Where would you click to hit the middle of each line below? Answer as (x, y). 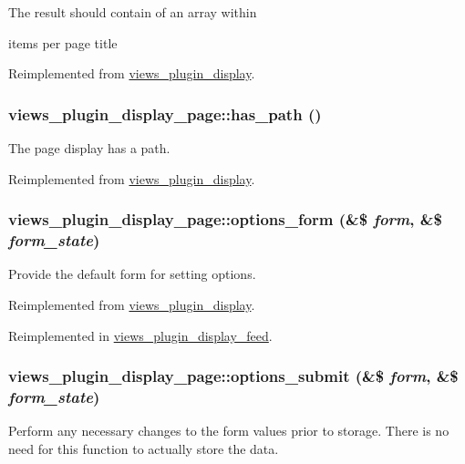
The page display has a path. (89, 148)
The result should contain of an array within (133, 12)
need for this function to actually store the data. (144, 448)
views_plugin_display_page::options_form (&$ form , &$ (225, 219)
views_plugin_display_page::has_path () (165, 113)
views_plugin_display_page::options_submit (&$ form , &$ (233, 376)
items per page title (63, 42)
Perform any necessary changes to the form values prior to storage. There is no (229, 431)
